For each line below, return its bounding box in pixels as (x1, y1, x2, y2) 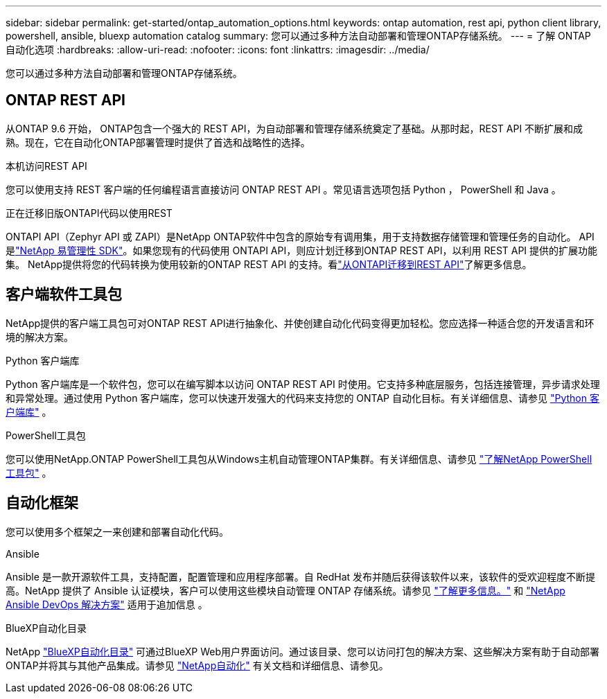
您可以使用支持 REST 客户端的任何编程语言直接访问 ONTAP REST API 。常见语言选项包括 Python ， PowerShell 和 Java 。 (6, 183, 561, 195)
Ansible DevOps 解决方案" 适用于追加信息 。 (6, 598, 208, 610)
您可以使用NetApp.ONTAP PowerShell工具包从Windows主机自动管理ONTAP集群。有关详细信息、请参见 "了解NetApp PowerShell (6, 452, 592, 465)
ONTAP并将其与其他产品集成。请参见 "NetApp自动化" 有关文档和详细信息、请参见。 (6, 659, 389, 671)
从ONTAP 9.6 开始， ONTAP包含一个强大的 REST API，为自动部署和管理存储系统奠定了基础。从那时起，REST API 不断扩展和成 (6, 122, 583, 134)
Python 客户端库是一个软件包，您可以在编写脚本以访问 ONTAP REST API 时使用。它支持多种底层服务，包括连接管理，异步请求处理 (6, 378, 600, 390)
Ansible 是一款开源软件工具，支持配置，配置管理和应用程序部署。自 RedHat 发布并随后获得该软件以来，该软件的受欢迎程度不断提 (6, 570, 596, 583)
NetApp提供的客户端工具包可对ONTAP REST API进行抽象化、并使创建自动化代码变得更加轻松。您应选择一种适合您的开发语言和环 (6, 317, 595, 329)
